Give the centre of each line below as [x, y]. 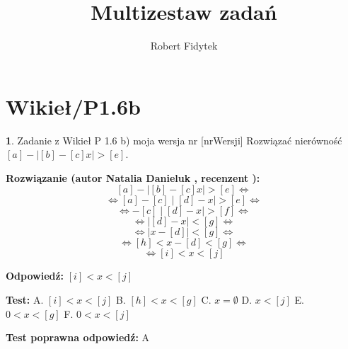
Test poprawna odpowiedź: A [78, 337]
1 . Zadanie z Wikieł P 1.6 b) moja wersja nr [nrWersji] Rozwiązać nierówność [174, 140]
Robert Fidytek [184, 46]
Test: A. [25, 300]
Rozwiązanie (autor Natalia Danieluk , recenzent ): [133, 177]
